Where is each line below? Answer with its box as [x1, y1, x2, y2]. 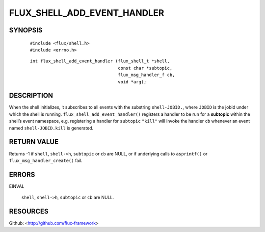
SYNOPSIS [9, 26, 43, 34]
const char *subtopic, [118, 65, 173, 71]
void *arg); [118, 79, 147, 84]
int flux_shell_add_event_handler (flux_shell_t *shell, [30, 58, 170, 64]
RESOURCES [9, 207, 49, 215]
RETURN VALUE [9, 138, 59, 146]
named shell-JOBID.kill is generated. [9, 125, 94, 131]
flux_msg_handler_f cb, [118, 72, 175, 78]
